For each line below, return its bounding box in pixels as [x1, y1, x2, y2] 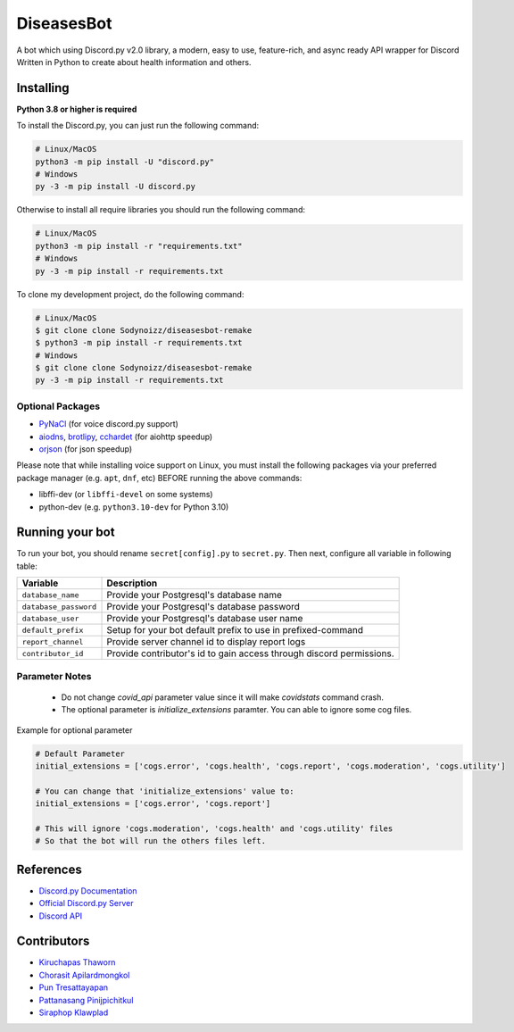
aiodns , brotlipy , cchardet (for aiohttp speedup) [38, 431, 213, 442]
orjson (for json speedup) [38, 443, 133, 454]
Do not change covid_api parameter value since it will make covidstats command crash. [61, 692, 384, 703]
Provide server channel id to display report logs [106, 636, 306, 648]
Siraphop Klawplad [38, 1007, 109, 1018]
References [16, 861, 82, 877]
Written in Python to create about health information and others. [16, 56, 252, 67]
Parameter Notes [16, 670, 92, 682]
